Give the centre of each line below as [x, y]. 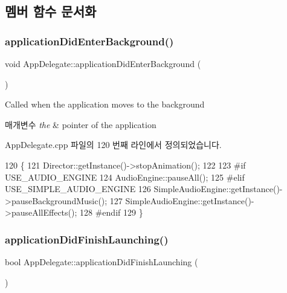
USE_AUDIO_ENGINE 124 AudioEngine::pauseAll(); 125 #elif [125, 177]
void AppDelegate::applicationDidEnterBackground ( [103, 63]
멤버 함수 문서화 [51, 11]
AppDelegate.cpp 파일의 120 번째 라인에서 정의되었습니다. [113, 145]
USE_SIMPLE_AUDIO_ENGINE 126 [78, 189]
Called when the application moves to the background [105, 104]
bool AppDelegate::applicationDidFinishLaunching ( [102, 262]
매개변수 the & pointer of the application [81, 124]
